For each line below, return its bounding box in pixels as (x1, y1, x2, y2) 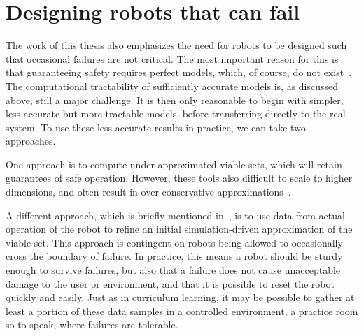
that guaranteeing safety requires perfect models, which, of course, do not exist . (6, 65, 352, 80)
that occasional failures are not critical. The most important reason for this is (6, 51, 339, 66)
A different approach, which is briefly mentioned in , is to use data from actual (6, 207, 345, 222)
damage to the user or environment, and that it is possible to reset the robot (6, 276, 335, 291)
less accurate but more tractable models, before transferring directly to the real (6, 106, 346, 121)
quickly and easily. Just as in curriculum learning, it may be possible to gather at (6, 290, 355, 305)
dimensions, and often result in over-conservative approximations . (6, 184, 291, 199)
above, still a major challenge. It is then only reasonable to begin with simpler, (6, 92, 344, 107)
